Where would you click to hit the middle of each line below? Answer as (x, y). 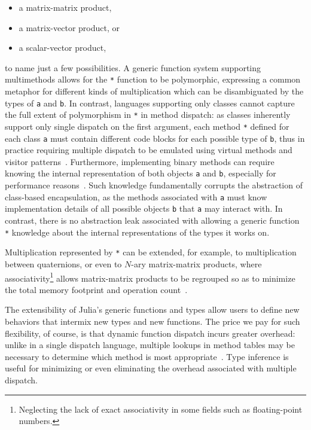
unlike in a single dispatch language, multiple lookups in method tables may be (150, 345)
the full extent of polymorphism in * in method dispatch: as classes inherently (148, 115)
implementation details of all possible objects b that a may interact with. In (144, 208)
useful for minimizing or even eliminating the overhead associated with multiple (151, 368)
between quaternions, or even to (63, 263)
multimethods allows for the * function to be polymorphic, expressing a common (153, 79)
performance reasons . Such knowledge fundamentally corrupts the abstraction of (154, 185)
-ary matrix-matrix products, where (196, 263)
